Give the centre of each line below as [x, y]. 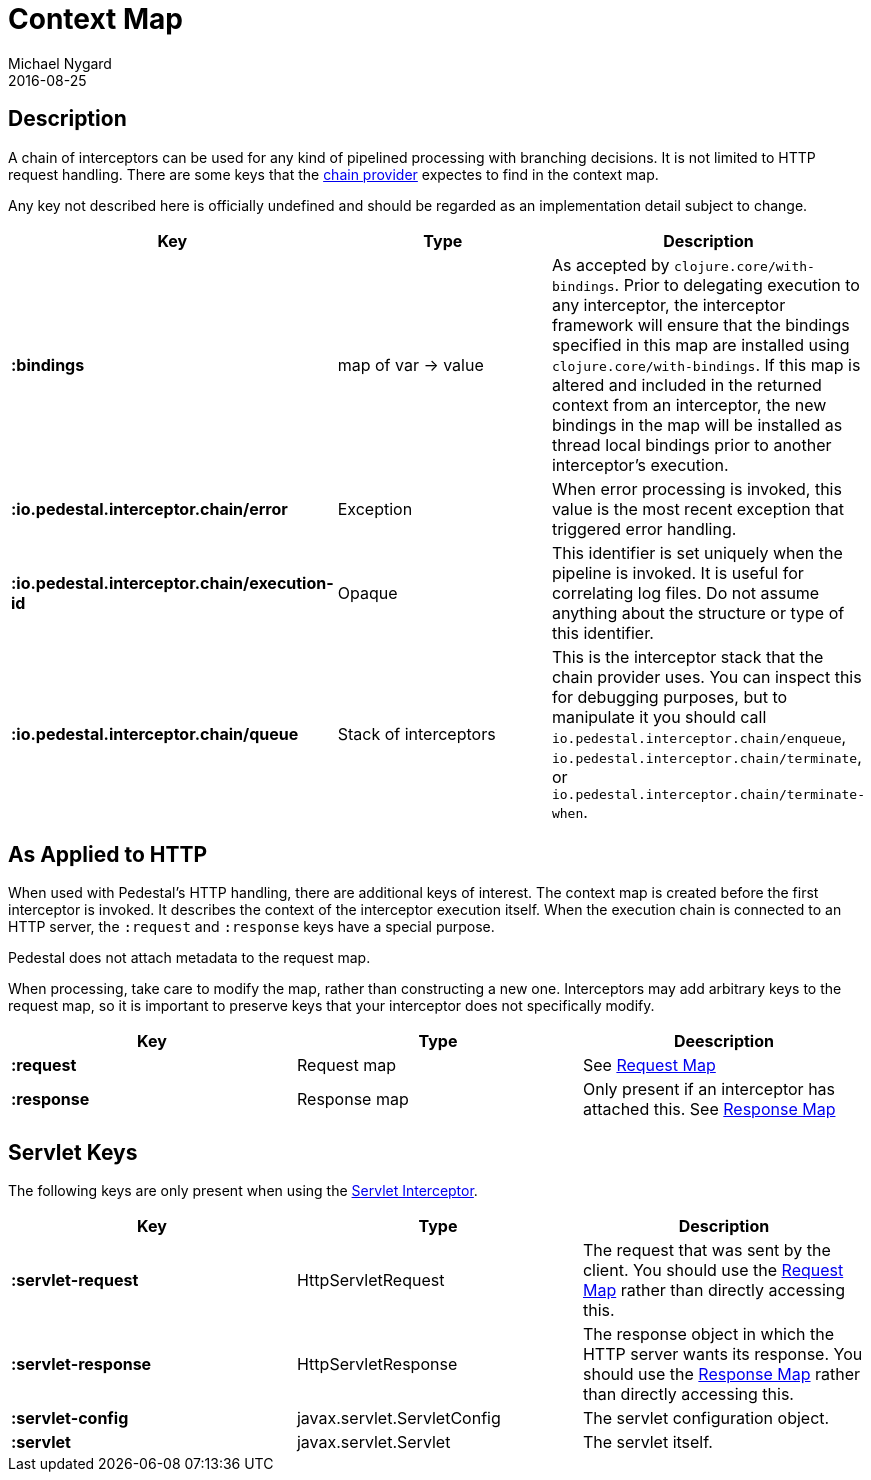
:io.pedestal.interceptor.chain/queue [155, 734]
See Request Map [649, 1065]
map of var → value [410, 364]
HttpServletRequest [370, 1280]
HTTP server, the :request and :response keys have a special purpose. [251, 927]
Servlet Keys [73, 1152]
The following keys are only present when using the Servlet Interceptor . [243, 1191]
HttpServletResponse [377, 1364]
